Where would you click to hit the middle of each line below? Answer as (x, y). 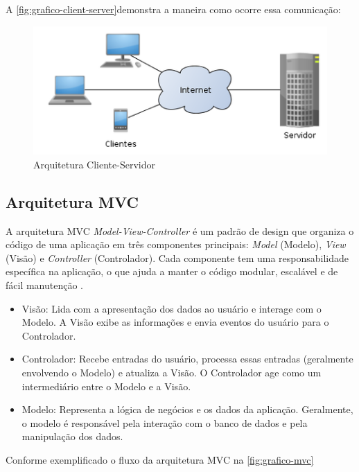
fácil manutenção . (45, 285)
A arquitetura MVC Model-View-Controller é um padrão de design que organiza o (180, 230)
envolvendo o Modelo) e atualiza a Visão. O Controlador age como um (172, 372)
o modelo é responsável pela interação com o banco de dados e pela (165, 422)
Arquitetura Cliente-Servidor (94, 164)
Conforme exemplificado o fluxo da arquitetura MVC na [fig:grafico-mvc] (160, 459)
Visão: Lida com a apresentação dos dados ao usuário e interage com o (172, 308)
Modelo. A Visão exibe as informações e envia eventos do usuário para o (175, 322)
